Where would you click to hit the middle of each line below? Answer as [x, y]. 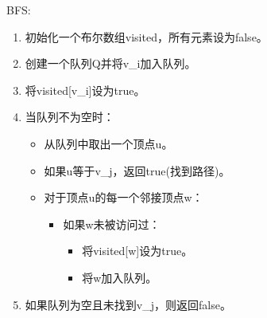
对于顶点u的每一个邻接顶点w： [124, 197]
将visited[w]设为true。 [137, 251]
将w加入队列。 [120, 277]
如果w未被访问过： [112, 224]
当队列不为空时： [70, 117]
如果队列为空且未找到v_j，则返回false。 [128, 304]
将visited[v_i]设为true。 [85, 90]
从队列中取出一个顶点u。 [108, 143]
